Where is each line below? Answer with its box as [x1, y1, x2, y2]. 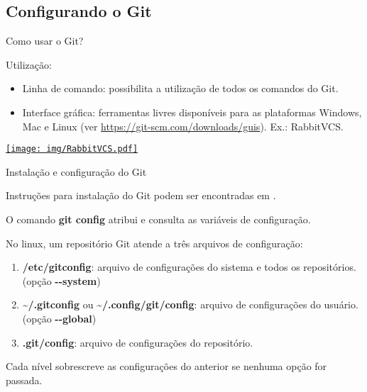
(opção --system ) [22, 273, 101, 288]
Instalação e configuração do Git [6, 164, 147, 179]
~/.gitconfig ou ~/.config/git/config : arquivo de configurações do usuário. [22, 297, 358, 312]
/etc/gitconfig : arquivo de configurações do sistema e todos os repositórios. [22, 259, 356, 274]
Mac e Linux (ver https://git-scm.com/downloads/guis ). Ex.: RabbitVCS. [22, 118, 344, 133]
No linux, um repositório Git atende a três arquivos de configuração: [6, 235, 303, 250]
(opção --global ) [22, 310, 97, 325]
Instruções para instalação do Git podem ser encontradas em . [6, 188, 276, 203]
